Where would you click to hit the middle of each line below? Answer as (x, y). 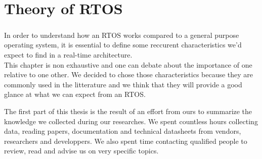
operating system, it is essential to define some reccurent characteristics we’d (123, 45)
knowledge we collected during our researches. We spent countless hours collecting (131, 121)
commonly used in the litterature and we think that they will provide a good (123, 84)
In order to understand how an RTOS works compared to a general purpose (122, 35)
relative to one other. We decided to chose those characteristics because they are (129, 74)
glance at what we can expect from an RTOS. (75, 94)
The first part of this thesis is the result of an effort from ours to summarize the (128, 111)
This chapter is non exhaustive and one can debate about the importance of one (128, 64)
